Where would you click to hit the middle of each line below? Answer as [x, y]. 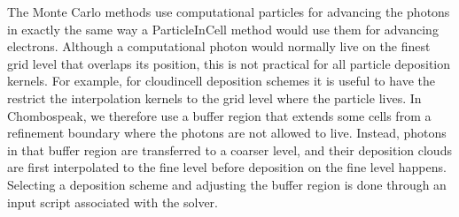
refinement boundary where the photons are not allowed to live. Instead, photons [227, 133]
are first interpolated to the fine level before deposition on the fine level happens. [227, 167]
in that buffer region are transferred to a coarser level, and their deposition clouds [229, 150]
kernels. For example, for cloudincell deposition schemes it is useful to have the [221, 81]
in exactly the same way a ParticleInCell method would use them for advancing [223, 29]
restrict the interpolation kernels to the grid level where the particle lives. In [214, 97]
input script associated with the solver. [113, 202]
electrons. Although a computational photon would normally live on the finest [219, 46]
